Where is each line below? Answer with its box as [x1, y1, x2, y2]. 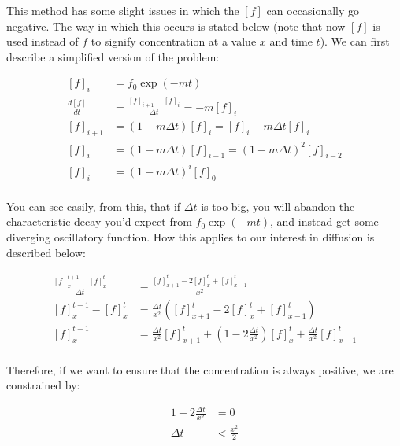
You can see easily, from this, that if [6, 197, 181, 214]
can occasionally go [266, 2, 360, 18]
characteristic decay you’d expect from [6, 213, 192, 230]
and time [269, 33, 313, 50]
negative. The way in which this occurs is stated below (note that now [6, 17, 346, 34]
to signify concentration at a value [91, 33, 257, 50]
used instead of [6, 33, 79, 50]
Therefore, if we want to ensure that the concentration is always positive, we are [6, 361, 394, 378]
